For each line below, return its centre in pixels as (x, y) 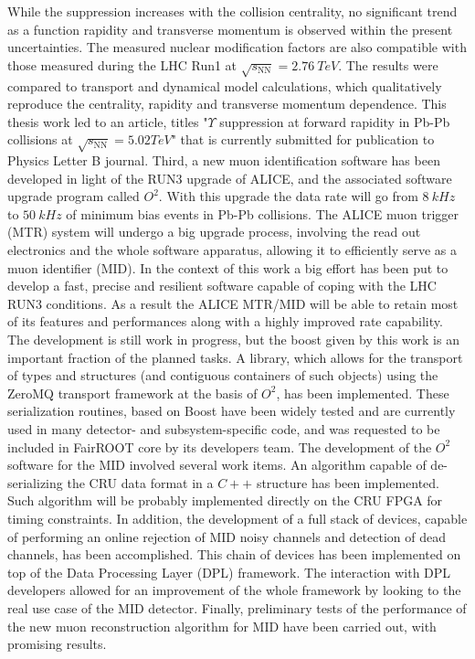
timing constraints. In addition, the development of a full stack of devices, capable (237, 518)
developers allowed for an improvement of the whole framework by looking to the (234, 590)
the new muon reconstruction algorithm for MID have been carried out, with (222, 626)
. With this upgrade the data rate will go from (288, 196)
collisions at (40, 139)
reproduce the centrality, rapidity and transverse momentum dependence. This (227, 104)
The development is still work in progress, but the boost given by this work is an (233, 340)
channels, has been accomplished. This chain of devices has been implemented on (234, 554)
